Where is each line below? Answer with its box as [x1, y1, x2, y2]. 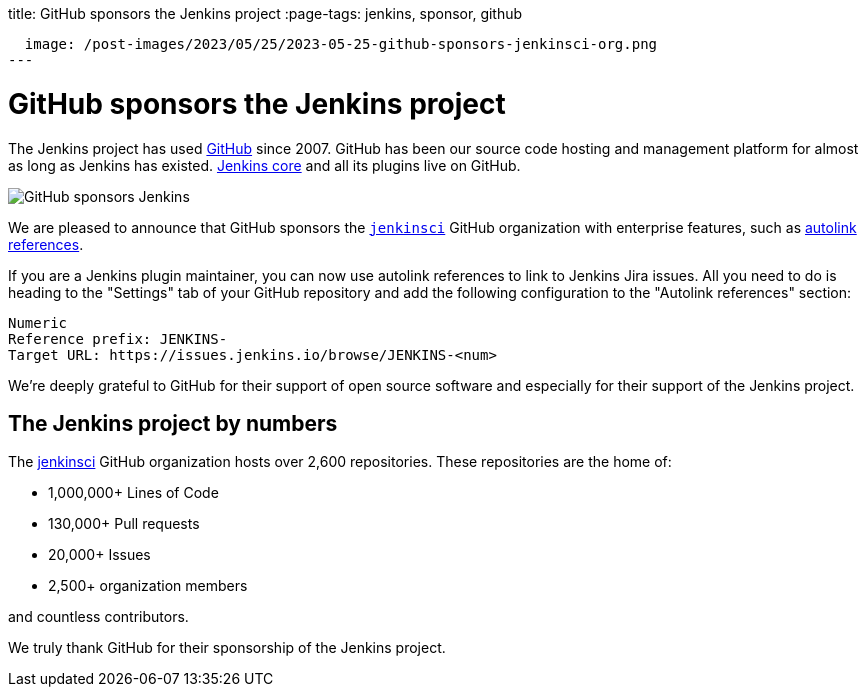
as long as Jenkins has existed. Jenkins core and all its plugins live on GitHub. [8, 156, 521, 174]
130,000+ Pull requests [48, 515, 200, 533]
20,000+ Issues [48, 546, 151, 564]
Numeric [8, 314, 68, 331]
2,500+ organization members [48, 577, 248, 595]
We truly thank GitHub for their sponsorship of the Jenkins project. [8, 639, 446, 657]
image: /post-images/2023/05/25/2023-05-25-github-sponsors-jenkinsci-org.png [24, 36, 658, 52]
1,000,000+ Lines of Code [48, 484, 219, 502]
